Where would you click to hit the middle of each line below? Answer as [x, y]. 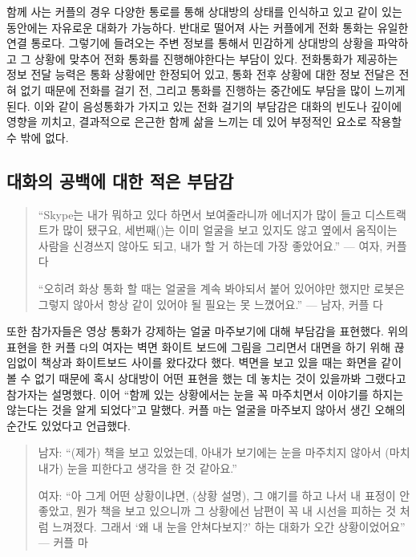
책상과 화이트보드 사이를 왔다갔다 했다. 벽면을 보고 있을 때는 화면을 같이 [222, 362]
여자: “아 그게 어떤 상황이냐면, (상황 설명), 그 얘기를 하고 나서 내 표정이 [217, 495]
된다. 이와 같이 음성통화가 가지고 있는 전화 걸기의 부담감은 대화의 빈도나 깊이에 [204, 106]
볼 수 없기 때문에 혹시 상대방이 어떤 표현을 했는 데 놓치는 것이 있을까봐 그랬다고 [206, 378]
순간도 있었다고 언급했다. [69, 425]
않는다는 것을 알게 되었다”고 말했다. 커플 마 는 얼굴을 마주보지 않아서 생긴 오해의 [206, 410]
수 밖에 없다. [38, 137]
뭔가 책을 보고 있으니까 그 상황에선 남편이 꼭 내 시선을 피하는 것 [236, 511]
